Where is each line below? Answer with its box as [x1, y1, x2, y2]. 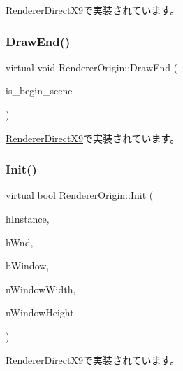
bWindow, [6, 258, 50, 273]
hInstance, [6, 211, 50, 225]
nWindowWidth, [6, 281, 76, 296]
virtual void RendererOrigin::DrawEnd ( [6, 59, 178, 74]
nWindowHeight [6, 305, 74, 320]
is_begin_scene [6, 83, 73, 98]
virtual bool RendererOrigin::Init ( [6, 188, 154, 202]
